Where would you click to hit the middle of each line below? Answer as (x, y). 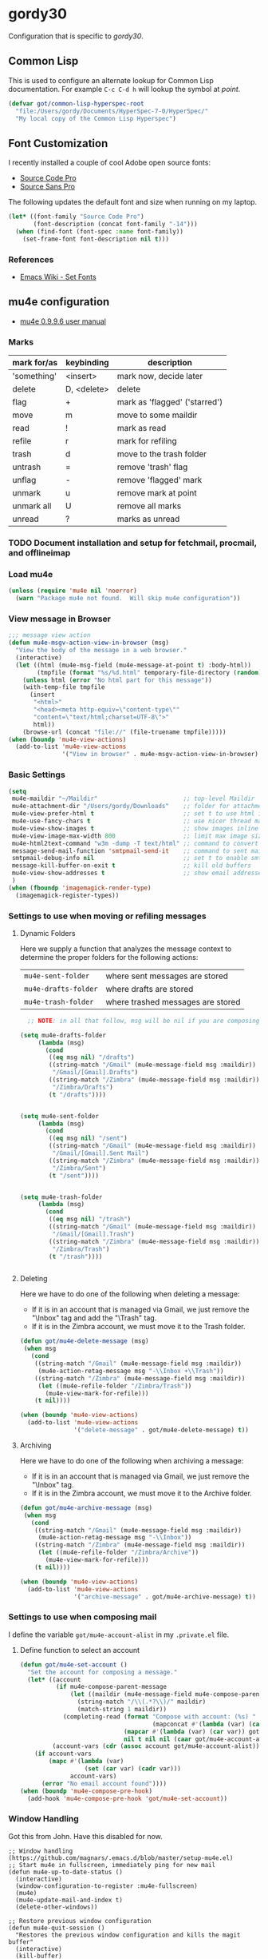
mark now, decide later (160, 376)
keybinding (87, 363)
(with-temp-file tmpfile (64, 687)
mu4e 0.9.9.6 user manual (63, 321)
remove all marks (149, 506)
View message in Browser (60, 619)
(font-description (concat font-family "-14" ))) (115, 225)
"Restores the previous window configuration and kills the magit (128, 1935)
